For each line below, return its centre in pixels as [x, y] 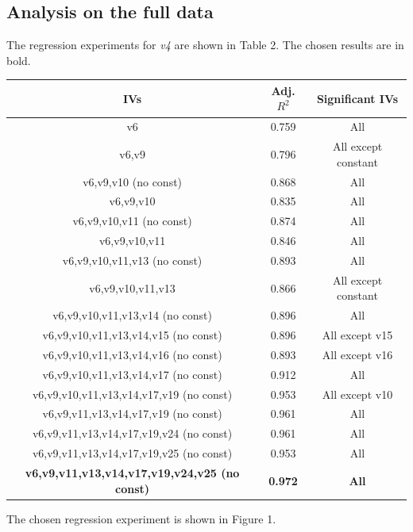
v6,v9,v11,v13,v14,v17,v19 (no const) [132, 413]
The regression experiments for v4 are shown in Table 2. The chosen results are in [205, 45]
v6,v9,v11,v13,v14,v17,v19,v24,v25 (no [132, 473]
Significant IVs [357, 98]
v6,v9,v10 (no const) [133, 181]
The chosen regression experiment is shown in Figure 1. [141, 518]
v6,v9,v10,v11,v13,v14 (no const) [132, 315]
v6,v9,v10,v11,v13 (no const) [132, 260]
